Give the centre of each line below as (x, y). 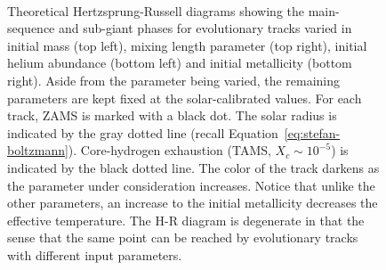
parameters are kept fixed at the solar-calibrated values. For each (185, 98)
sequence (31, 28)
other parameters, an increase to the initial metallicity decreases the (193, 203)
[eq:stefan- (312, 132)
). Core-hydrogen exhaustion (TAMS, (169, 150)
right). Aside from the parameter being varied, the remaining (174, 80)
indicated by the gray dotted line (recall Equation (143, 132)
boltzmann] (38, 150)
